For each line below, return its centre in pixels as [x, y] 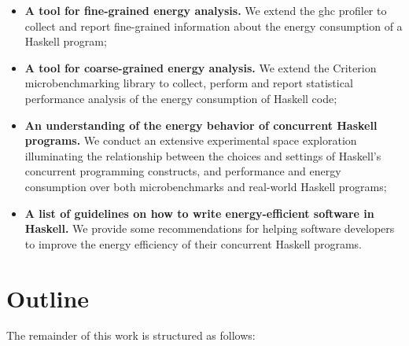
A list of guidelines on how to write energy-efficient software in [199, 213]
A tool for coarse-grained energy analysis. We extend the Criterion [201, 67]
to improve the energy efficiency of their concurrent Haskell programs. [193, 243]
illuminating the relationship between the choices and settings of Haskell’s [203, 155]
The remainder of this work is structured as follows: [131, 335]
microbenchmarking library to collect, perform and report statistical [189, 83]
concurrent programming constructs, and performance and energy [183, 171]
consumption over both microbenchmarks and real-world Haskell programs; [206, 186]
